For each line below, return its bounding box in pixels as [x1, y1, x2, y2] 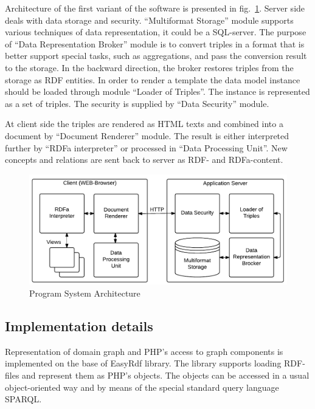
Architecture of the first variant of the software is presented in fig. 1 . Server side [5, 2, 305, 14]
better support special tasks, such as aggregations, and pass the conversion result [5, 49, 307, 62]
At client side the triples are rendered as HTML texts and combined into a [5, 117, 283, 130]
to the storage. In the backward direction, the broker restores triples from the [5, 61, 294, 74]
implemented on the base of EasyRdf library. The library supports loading [5, 357, 282, 369]
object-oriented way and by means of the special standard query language [5, 380, 279, 393]
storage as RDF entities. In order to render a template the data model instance [5, 73, 300, 86]
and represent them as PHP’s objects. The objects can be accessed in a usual [22, 369, 310, 382]
